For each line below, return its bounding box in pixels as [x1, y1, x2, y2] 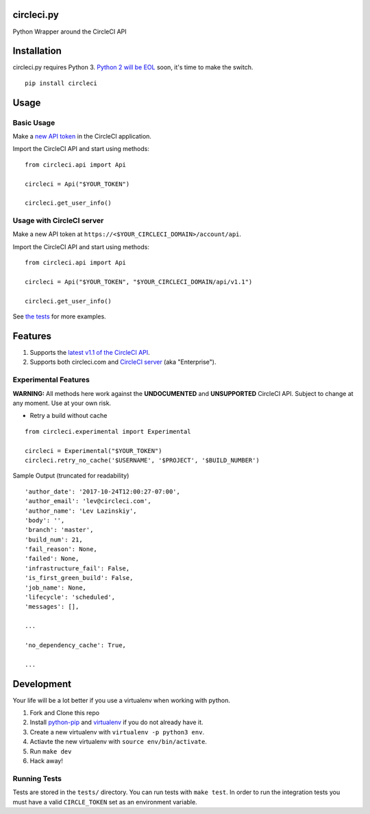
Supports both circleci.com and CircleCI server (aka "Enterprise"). [29, 358, 217, 367]
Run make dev [29, 747, 72, 755]
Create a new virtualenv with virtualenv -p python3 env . [29, 728, 205, 736]
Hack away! [29, 757, 63, 765]
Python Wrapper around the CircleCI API [12, 27, 127, 36]
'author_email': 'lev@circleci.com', [25, 498, 152, 505]
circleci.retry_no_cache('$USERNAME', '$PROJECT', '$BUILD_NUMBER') [25, 456, 260, 464]
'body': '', [25, 516, 65, 524]
